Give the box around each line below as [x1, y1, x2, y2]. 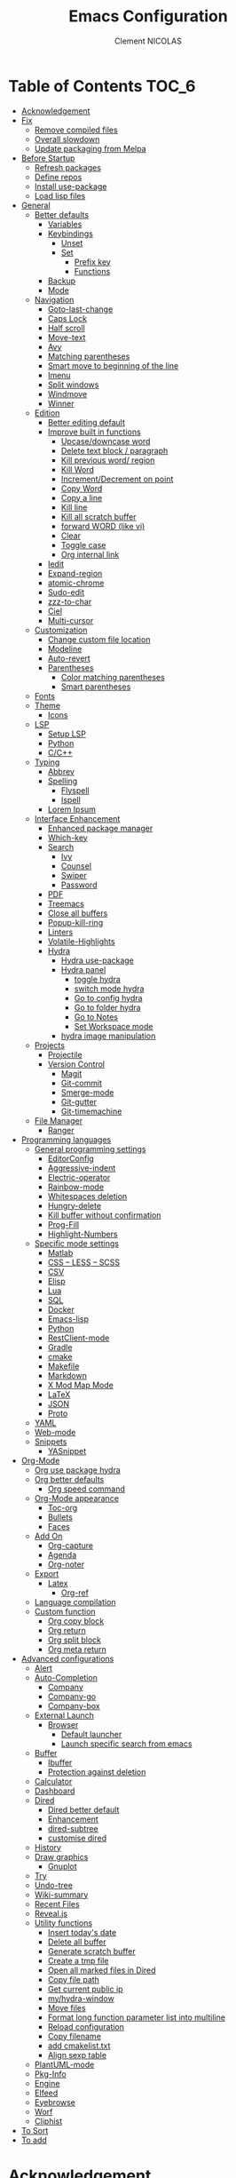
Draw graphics [34, 1851, 89, 1862]
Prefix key [74, 256, 112, 267]
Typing [34, 757, 60, 767]
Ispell [60, 794, 81, 805]
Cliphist [34, 2116, 63, 2126]
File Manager [34, 1115, 83, 1125]
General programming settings [34, 1143, 146, 1154]
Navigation [34, 294, 75, 305]
